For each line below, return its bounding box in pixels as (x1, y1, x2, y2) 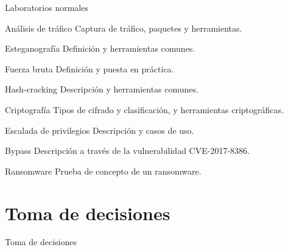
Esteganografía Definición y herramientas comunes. (5, 42, 195, 55)
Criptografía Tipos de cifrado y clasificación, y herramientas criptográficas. (5, 103, 284, 116)
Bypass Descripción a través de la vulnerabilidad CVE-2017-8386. (5, 144, 250, 157)
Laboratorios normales (5, 1, 88, 13)
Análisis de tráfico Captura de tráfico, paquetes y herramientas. (5, 21, 242, 34)
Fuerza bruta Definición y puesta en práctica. (5, 62, 174, 75)
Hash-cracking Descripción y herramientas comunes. (5, 83, 198, 95)
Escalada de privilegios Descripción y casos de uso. (5, 123, 194, 136)
